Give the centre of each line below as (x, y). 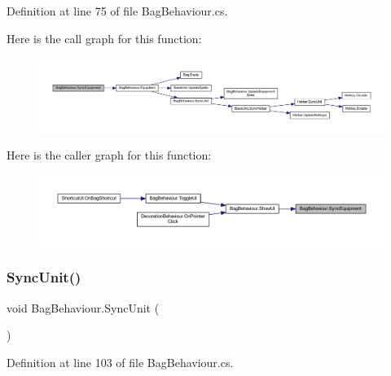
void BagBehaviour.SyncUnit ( (83, 307)
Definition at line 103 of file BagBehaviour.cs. (120, 362)
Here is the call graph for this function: (104, 38)
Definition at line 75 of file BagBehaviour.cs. (117, 11)
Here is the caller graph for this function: (109, 155)
